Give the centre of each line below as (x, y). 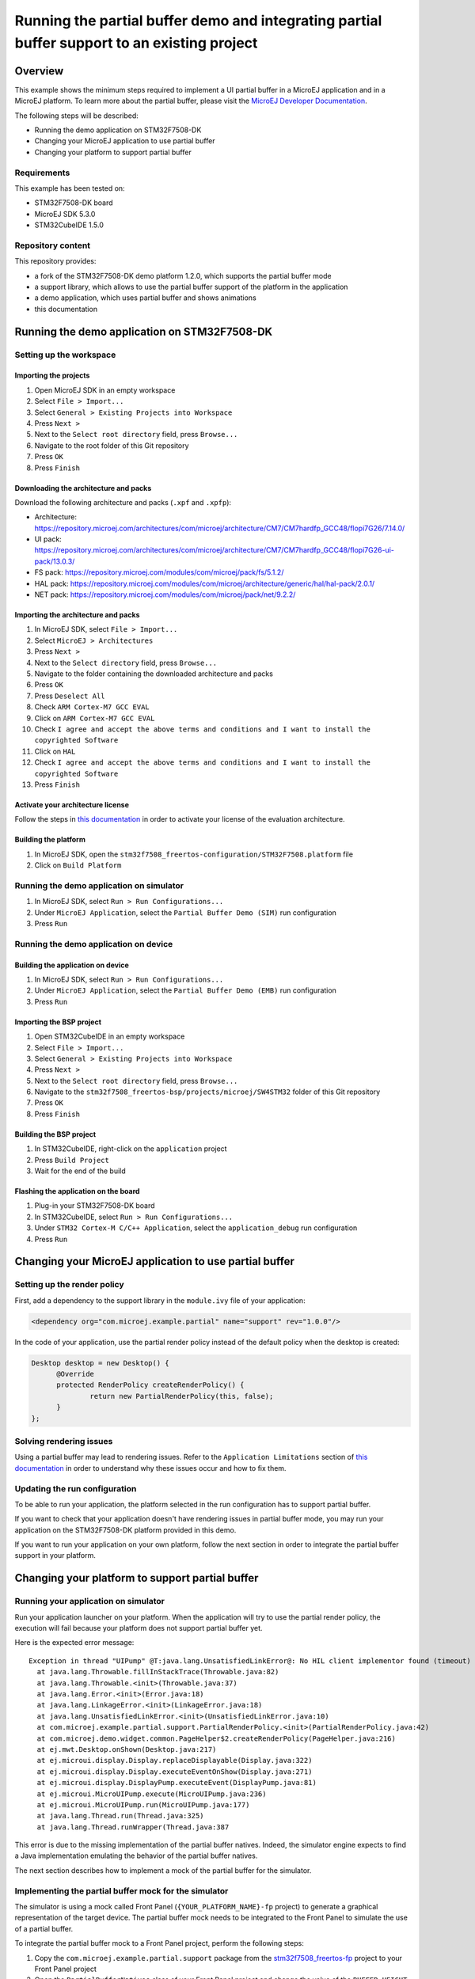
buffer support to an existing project (136, 43)
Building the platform (50, 840)
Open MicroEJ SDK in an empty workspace (105, 390)
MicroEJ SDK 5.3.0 (65, 214)
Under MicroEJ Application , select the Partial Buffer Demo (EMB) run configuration (185, 990)
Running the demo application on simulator (99, 885)
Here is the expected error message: (74, 1643)
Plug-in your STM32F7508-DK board (95, 1206)
